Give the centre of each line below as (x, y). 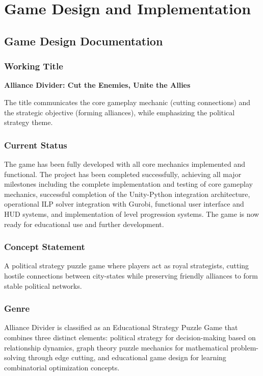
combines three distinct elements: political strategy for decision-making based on (130, 337)
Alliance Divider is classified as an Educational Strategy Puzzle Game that (121, 327)
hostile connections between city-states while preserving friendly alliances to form (131, 275)
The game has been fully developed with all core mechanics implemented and (125, 164)
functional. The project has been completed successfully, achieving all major (123, 174)
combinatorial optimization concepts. (62, 367)
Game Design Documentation (84, 41)
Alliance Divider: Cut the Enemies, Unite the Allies (97, 85)
